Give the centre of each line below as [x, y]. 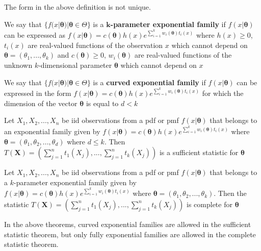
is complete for [210, 204]
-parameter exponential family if [168, 24]
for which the [223, 93]
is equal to [102, 103]
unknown [18, 65]
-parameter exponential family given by [75, 182]
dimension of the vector [41, 103]
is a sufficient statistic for [199, 152]
